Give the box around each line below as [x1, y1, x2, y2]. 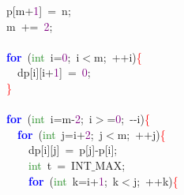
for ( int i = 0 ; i [6, 48, 80, 65]
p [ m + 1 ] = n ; [6, 2, 71, 18]
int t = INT [28, 156, 92, 173]
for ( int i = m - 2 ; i [6, 111, 92, 127]
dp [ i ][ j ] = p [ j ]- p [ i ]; [28, 141, 118, 158]
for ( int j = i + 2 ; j [17, 126, 103, 142]
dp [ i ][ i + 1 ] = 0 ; [17, 64, 91, 81]
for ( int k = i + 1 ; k [28, 172, 119, 189]
